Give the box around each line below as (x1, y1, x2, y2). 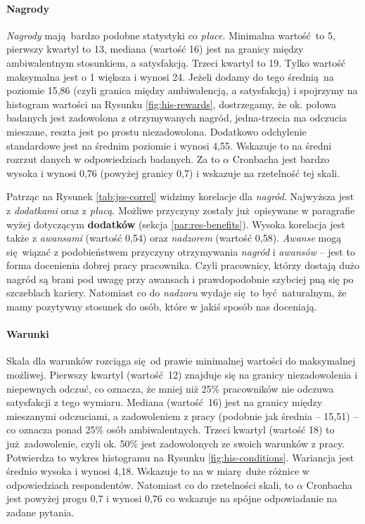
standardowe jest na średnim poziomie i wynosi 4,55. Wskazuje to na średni (6, 138, 332, 152)
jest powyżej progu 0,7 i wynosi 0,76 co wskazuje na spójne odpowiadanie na (6, 491, 338, 506)
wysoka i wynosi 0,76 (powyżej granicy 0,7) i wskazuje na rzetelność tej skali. (6, 165, 340, 180)
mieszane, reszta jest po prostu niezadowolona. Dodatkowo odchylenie (6, 124, 307, 138)
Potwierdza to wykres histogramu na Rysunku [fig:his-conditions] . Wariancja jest (6, 450, 354, 464)
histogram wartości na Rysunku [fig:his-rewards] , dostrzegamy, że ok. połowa (6, 96, 337, 111)
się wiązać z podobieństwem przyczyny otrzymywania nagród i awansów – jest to (6, 244, 355, 258)
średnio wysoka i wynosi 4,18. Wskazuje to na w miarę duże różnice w (6, 464, 309, 478)
